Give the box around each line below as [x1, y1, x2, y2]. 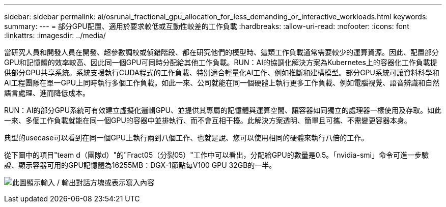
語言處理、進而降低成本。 [4, 88, 90, 97]
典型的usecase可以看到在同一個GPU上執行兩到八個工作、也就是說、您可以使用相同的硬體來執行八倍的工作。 [4, 133, 369, 142]
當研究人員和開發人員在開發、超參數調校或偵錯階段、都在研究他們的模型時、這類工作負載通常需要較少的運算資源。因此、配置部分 [4, 48, 439, 56]
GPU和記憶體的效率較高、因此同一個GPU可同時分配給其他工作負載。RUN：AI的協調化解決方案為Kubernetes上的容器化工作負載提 [4, 58, 437, 67]
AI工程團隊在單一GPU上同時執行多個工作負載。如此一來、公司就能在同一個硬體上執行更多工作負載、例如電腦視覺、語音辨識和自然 [4, 78, 440, 87]
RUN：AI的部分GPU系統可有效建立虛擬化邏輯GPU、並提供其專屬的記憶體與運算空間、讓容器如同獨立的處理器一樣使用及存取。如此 [4, 106, 442, 114]
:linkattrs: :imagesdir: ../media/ [4, 31, 106, 40]
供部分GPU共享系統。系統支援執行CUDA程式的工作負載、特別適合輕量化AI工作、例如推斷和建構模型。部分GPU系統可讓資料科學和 [4, 68, 439, 77]
